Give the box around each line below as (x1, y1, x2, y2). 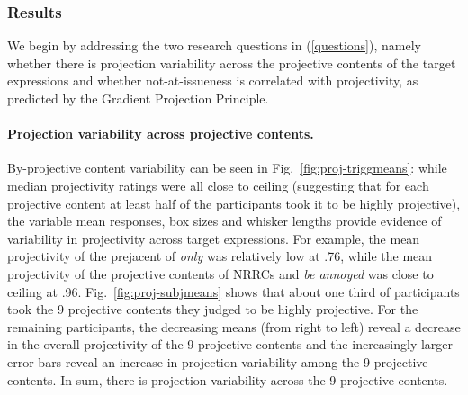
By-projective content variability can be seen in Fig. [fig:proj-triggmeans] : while (7, 158, 447, 177)
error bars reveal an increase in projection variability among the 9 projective (7, 352, 428, 371)
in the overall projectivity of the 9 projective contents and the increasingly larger (7, 335, 454, 354)
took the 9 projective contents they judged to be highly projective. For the (7, 300, 418, 319)
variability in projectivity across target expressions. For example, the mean (7, 229, 420, 247)
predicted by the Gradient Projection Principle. (7, 89, 269, 107)
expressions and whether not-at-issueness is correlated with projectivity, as (7, 71, 418, 90)
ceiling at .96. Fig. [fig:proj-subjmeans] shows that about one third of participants (7, 282, 460, 301)
